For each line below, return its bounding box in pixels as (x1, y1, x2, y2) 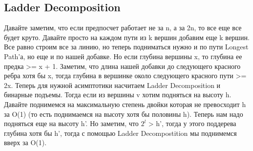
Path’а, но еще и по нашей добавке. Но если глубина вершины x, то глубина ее (4, 51, 242, 61)
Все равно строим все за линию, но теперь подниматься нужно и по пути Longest (4, 42, 249, 52)
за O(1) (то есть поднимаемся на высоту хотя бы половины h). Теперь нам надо (4, 108, 243, 119)
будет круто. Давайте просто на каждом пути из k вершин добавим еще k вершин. (4, 32, 250, 42)
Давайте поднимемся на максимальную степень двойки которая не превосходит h (4, 99, 246, 109)
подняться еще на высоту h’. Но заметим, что (4, 118, 139, 129)
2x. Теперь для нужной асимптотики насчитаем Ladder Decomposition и (4, 80, 221, 90)
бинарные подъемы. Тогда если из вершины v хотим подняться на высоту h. (4, 89, 232, 100)
